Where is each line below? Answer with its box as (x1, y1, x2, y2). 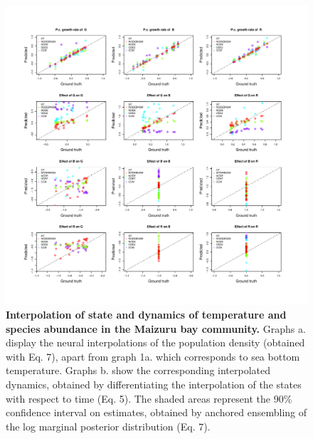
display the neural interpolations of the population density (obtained (6, 335, 305, 350)
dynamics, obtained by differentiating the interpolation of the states (6, 377, 302, 391)
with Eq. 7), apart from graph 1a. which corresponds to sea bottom (6, 348, 300, 363)
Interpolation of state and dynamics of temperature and (6, 307, 287, 322)
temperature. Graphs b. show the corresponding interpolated (6, 363, 270, 378)
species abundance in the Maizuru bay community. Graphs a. (6, 321, 306, 336)
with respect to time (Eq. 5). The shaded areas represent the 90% (6, 391, 292, 406)
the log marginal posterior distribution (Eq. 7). (6, 418, 211, 433)
